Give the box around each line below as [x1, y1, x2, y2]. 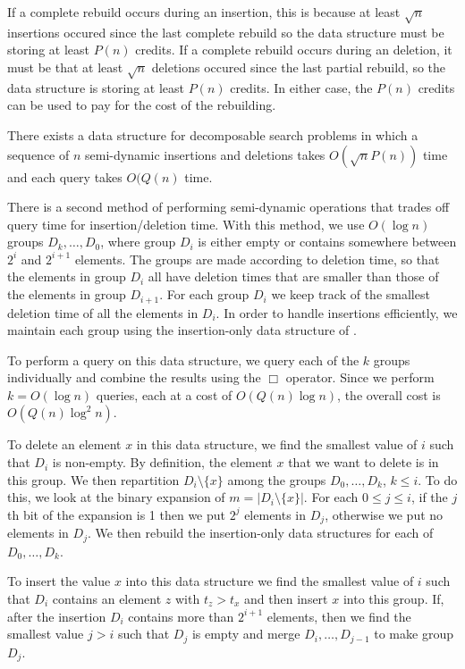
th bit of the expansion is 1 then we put [7, 505, 225, 523]
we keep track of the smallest [271, 285, 430, 304]
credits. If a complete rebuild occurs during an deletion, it [135, 40, 452, 59]
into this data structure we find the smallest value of [125, 572, 414, 590]
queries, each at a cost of [96, 385, 232, 404]
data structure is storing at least [7, 78, 184, 96]
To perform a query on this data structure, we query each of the [7, 350, 359, 369]
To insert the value [7, 572, 111, 590]
